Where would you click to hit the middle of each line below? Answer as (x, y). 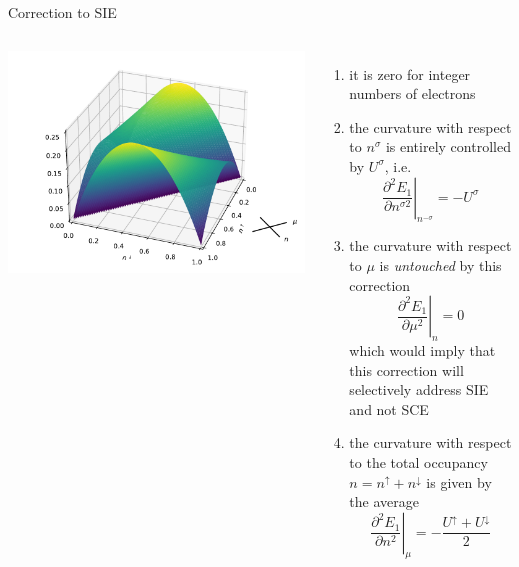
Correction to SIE (62, 12)
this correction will (406, 369)
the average (384, 501)
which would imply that (422, 349)
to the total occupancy (418, 461)
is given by (459, 481)
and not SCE (389, 408)
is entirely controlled (448, 146)
